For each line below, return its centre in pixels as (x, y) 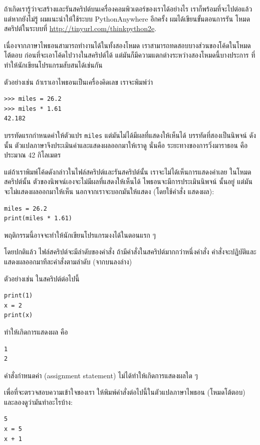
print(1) (19, 296)
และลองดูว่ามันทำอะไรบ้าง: (38, 402)
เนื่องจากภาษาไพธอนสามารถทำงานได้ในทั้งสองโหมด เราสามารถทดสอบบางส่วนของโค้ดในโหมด (127, 45)
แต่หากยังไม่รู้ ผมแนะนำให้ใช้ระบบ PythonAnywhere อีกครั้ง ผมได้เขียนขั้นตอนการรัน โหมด (127, 18)
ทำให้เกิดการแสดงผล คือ (36, 331)
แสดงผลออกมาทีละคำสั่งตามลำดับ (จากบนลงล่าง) (68, 261)
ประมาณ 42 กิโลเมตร (33, 155)
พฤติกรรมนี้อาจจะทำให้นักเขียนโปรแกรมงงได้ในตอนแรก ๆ (80, 235)
